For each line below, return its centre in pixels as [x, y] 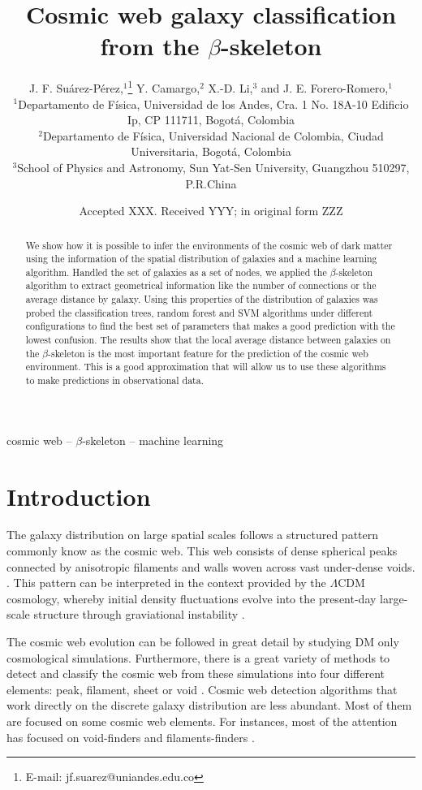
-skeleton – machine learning [153, 440]
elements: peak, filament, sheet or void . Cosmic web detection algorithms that [202, 689]
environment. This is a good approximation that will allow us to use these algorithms [206, 367]
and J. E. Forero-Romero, [325, 87]
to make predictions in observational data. [114, 380]
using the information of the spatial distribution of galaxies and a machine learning [201, 259]
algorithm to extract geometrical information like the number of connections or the [201, 285]
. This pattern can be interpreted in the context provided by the [166, 583]
